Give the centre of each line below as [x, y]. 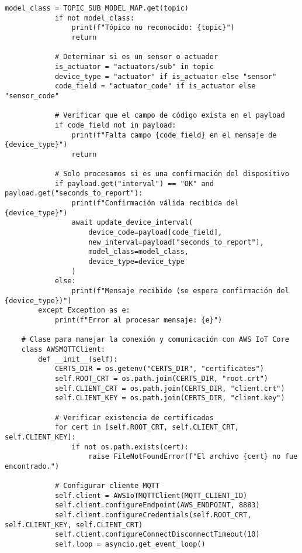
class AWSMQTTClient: [63, 349]
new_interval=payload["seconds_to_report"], [176, 242]
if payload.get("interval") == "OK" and [134, 183]
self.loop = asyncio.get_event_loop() [130, 545]
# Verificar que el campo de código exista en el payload [170, 116]
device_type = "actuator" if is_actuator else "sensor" [166, 76]
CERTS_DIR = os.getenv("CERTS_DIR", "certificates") [159, 369]
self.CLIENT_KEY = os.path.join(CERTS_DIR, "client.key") [170, 398]
